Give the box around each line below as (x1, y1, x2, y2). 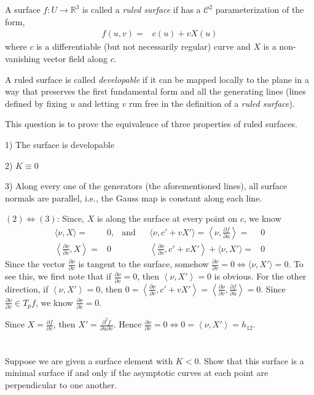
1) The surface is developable (5, 138, 114, 151)
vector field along (42, 52, 108, 65)
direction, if (5, 282, 49, 295)
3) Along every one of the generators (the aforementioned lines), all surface (5, 179, 288, 192)
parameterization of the (215, 3, 304, 16)
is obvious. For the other (214, 270, 307, 283)
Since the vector (5, 257, 66, 270)
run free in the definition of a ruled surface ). (128, 96, 295, 109)
